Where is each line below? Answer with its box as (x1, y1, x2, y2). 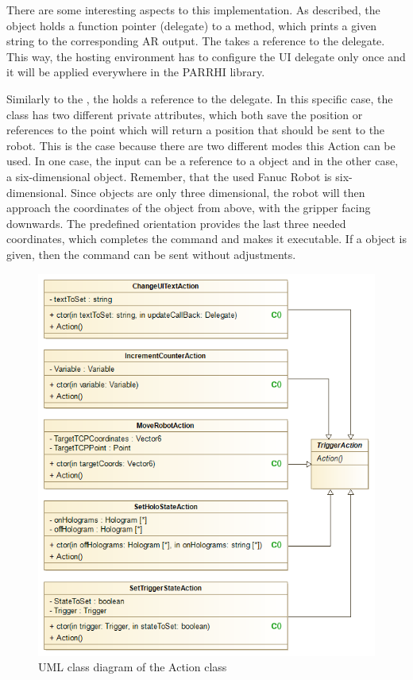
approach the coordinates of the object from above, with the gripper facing (6, 199, 371, 216)
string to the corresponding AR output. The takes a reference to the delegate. (6, 33, 385, 49)
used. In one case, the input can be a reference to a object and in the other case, (6, 153, 399, 169)
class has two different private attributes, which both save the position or (6, 106, 363, 122)
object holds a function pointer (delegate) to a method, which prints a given (6, 17, 377, 33)
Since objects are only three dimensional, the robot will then (70, 184, 365, 200)
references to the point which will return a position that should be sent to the (6, 122, 385, 138)
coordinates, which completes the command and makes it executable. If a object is (6, 230, 407, 247)
